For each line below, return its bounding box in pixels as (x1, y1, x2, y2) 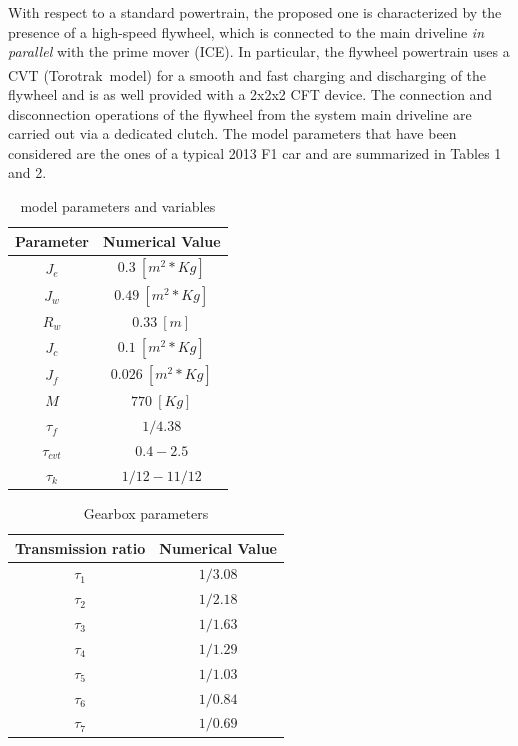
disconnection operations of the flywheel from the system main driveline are (8, 103, 472, 124)
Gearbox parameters (83, 502, 209, 523)
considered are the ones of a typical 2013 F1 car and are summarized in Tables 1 (8, 142, 502, 163)
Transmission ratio (15, 537, 146, 558)
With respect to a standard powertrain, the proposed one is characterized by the (8, 2, 502, 22)
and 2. (8, 162, 47, 183)
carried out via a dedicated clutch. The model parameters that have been (8, 123, 457, 144)
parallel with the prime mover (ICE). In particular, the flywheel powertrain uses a (8, 41, 510, 62)
